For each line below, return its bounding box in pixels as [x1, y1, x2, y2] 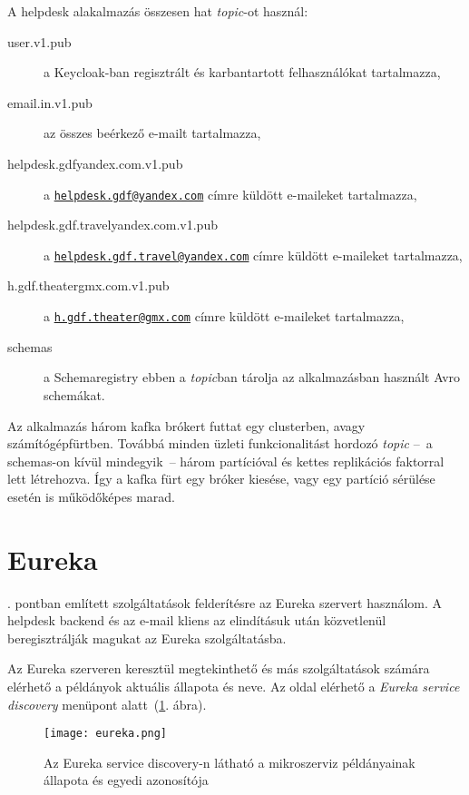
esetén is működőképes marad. [7, 486, 175, 505]
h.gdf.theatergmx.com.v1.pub [7, 276, 170, 295]
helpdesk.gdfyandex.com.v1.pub [7, 153, 183, 172]
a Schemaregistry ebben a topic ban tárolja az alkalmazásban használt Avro [44, 368, 461, 387]
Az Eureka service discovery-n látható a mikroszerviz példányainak [44, 752, 415, 771]
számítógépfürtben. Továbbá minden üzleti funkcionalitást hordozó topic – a [7, 434, 433, 453]
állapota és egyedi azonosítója [44, 770, 209, 790]
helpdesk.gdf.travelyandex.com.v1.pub [7, 215, 218, 234]
